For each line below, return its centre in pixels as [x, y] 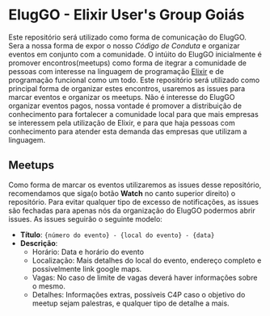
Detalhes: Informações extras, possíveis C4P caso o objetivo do [139, 294]
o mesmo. [49, 286]
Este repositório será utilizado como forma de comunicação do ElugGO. [127, 37]
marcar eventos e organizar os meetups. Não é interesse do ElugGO [122, 97]
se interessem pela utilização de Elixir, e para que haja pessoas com [122, 123]
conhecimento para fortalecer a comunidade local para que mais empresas [133, 114]
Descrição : [39, 243]
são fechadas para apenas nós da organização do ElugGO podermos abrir [132, 210]
